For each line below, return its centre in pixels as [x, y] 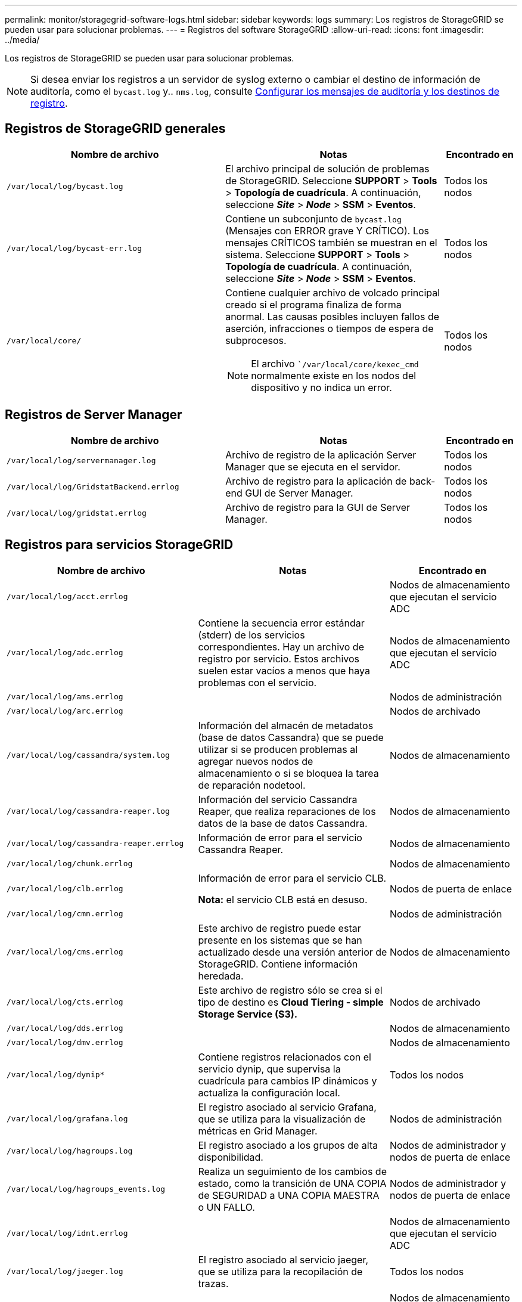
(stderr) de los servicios [251, 635]
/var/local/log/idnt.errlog [67, 1233]
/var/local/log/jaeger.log [65, 1272]
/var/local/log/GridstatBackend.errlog [93, 487]
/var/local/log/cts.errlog [65, 1002]
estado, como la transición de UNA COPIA [292, 1183]
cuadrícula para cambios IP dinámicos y [288, 1081]
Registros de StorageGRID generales [115, 129]
